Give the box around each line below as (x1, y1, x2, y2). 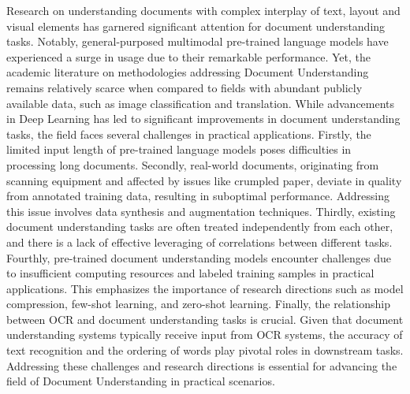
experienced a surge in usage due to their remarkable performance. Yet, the (6, 48, 371, 65)
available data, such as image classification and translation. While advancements (6, 95, 395, 111)
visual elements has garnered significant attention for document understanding (6, 17, 386, 34)
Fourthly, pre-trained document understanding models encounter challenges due (6, 249, 391, 266)
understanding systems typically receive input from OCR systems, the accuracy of (6, 326, 403, 343)
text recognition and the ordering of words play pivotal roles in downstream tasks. (6, 342, 404, 359)
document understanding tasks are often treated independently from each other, (6, 218, 393, 235)
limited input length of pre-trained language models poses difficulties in (6, 141, 352, 158)
